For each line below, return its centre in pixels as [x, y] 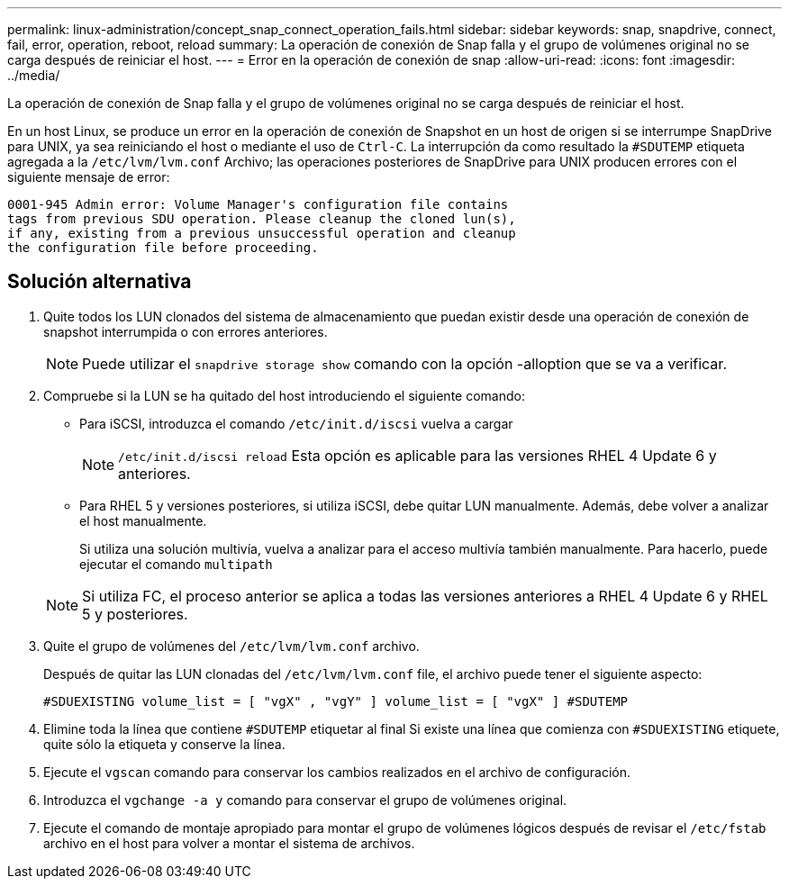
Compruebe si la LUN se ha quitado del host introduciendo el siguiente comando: [284, 395]
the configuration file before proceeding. [163, 248]
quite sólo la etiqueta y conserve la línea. [164, 744]
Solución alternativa [100, 282]
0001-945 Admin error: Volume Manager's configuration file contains [258, 204]
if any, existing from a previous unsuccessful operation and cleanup [262, 233]
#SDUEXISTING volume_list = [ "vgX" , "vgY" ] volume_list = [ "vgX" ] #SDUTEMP [336, 701]
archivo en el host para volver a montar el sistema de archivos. [229, 843]
